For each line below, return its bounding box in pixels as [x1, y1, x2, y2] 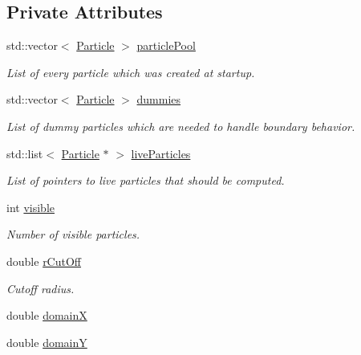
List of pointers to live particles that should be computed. [6, 172, 285, 189]
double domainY [6, 333, 87, 350]
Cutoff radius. [6, 280, 75, 296]
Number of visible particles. [6, 226, 140, 243]
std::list [6, 145, 43, 161]
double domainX [6, 307, 87, 324]
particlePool [136, 37, 196, 54]
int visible [6, 198, 55, 215]
